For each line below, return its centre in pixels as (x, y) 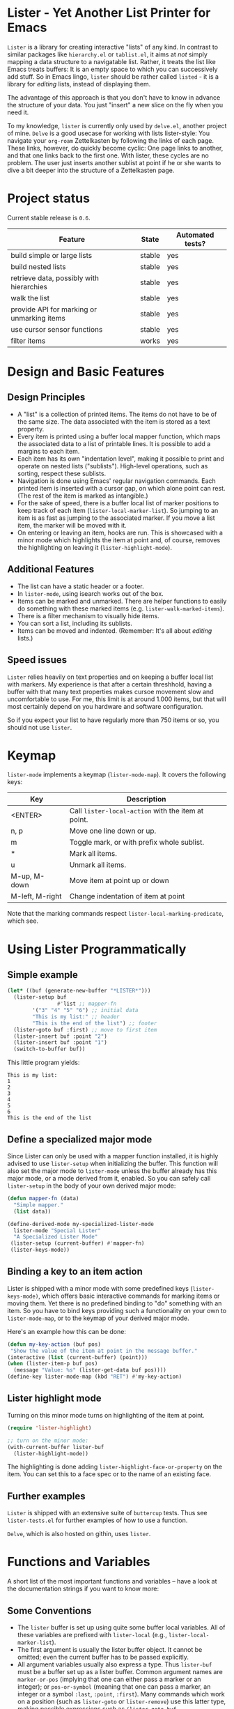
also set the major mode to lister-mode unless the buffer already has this (112, 1171)
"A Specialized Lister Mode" (56, 1237)
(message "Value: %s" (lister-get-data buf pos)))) (90, 1370)
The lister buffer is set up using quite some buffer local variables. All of (121, 1627)
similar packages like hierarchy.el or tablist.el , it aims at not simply (107, 54)
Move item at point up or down (119, 881)
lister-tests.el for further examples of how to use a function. (97, 1520)
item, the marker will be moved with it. (72, 525)
